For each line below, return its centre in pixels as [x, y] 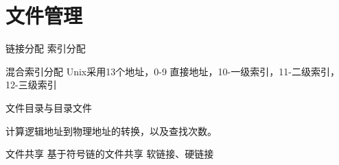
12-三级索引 [31, 85]
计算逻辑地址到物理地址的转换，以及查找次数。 [111, 130]
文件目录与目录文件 [49, 107]
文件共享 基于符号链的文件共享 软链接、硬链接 [110, 154]
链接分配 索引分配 [46, 48]
